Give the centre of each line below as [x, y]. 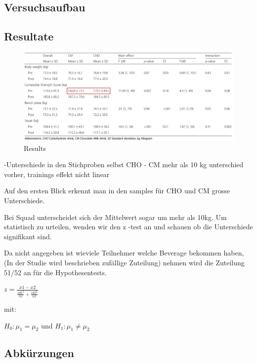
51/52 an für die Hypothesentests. [55, 272]
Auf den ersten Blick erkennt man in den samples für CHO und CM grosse [117, 191]
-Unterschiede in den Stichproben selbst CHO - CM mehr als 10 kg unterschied [124, 164]
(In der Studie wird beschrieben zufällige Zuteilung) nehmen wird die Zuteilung [124, 263]
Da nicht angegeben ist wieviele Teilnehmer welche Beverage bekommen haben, [124, 253]
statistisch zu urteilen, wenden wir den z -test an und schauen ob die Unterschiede [128, 227]
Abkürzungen [39, 352]
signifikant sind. [28, 236]
